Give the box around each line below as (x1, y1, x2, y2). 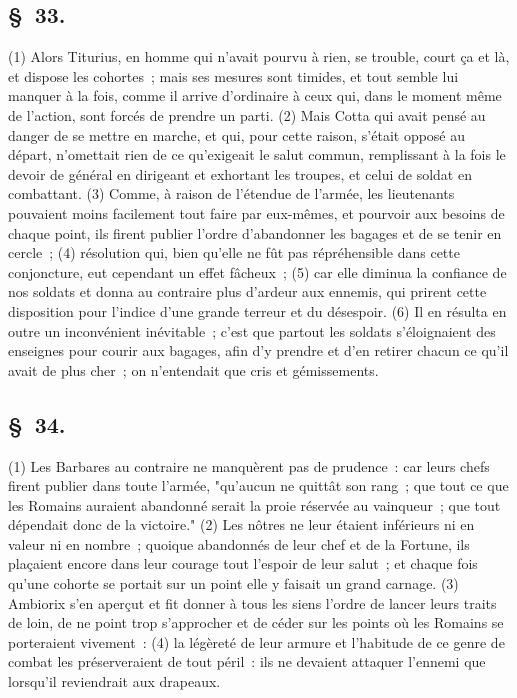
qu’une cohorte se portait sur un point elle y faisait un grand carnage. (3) (8, 573, 459, 594)
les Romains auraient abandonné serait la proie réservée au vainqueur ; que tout (8, 494, 501, 515)
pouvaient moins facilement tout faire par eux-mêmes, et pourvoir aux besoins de (8, 202, 505, 223)
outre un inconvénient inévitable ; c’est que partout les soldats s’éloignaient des (8, 320, 496, 341)
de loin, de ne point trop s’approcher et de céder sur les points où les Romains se (8, 612, 504, 633)
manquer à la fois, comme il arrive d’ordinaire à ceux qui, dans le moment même (8, 85, 502, 106)
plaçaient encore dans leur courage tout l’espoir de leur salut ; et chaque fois (8, 553, 478, 574)
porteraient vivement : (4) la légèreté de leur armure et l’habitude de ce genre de (8, 631, 505, 652)
